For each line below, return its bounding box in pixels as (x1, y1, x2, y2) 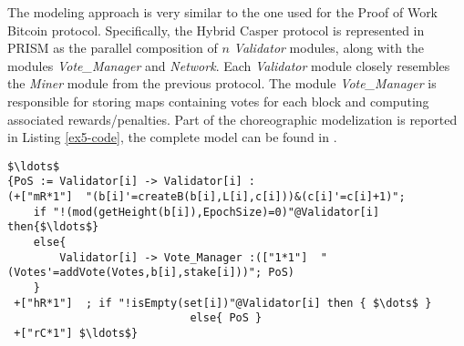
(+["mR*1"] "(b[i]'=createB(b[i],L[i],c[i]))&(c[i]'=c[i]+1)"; (7, 190, 406, 204)
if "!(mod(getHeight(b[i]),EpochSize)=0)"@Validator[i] (33, 205, 380, 219)
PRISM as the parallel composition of (7, 38, 218, 57)
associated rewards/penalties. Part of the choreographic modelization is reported (7, 109, 458, 128)
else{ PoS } (190, 311, 263, 325)
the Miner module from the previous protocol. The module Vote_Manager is (7, 74, 437, 93)
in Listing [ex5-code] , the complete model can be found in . (7, 127, 337, 147)
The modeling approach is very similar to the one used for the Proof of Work (7, 3, 438, 21)
